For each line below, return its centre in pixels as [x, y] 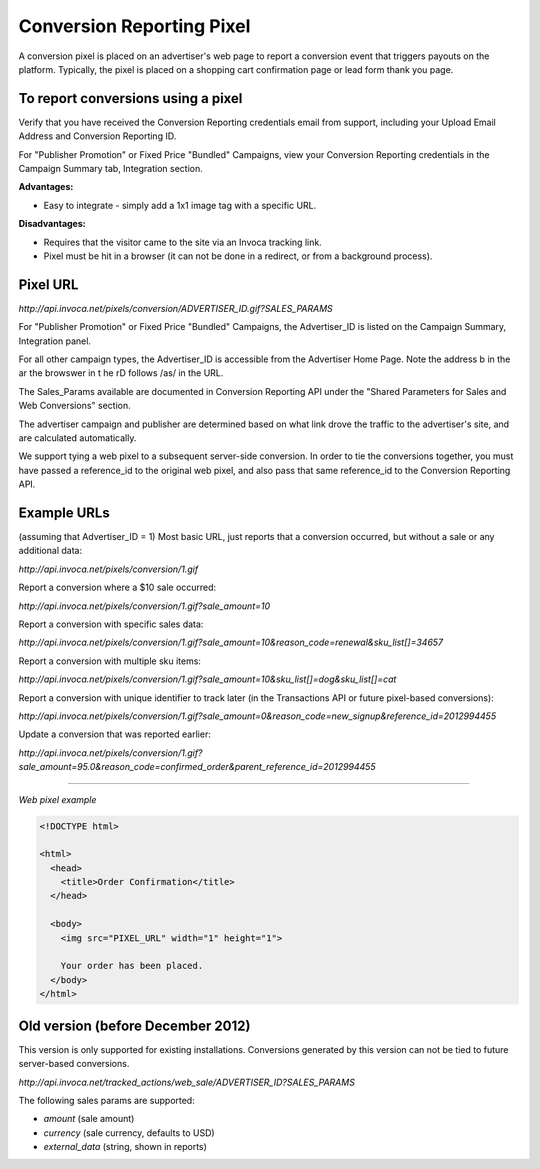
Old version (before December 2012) [134, 1025]
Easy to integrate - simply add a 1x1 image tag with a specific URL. [180, 205]
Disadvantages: [52, 224]
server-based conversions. [74, 1064]
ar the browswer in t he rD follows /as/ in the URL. [121, 373]
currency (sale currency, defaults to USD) [129, 1132]
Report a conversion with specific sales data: [111, 624]
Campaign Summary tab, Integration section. [111, 169]
